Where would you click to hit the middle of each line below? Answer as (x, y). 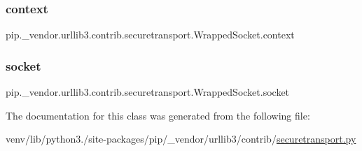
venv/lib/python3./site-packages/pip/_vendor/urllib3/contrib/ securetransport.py (181, 139)
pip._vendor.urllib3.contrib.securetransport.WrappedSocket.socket (148, 92)
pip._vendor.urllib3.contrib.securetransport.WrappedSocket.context (150, 35)
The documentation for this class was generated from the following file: (158, 115)
